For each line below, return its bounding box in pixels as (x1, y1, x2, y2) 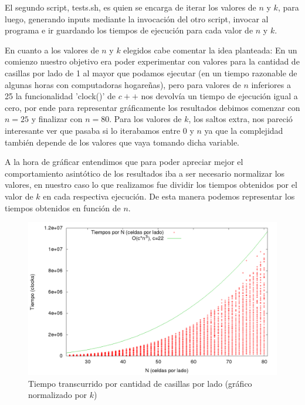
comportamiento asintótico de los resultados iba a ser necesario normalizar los (5, 167, 285, 179)
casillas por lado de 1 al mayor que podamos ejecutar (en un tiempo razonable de (5, 66, 297, 79)
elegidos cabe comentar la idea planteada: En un (123, 43, 297, 56)
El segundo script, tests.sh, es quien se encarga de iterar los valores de (5, 1, 256, 13)
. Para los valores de (109, 113, 182, 125)
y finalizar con (31, 113, 83, 125)
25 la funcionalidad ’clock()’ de (5, 90, 116, 102)
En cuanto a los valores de (5, 43, 99, 56)
